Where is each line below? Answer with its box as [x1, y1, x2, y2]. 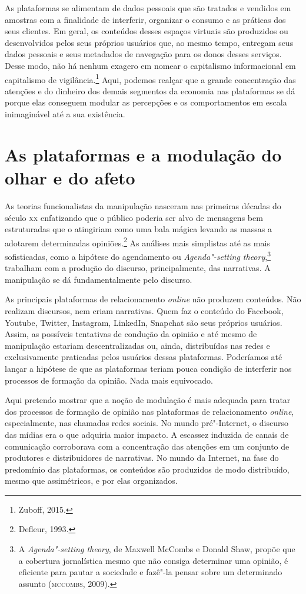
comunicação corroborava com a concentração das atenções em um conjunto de [5, 440, 290, 452]
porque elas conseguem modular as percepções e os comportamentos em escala [5, 96, 287, 108]
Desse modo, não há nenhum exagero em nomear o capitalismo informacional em [5, 59, 296, 71]
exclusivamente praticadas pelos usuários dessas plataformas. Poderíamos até [5, 351, 282, 363]
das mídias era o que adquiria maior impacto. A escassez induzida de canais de [5, 428, 289, 440]
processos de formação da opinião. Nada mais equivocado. [5, 374, 213, 386]
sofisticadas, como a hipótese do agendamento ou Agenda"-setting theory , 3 [5, 248, 271, 262]
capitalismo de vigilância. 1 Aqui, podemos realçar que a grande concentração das [5, 71, 296, 85]
